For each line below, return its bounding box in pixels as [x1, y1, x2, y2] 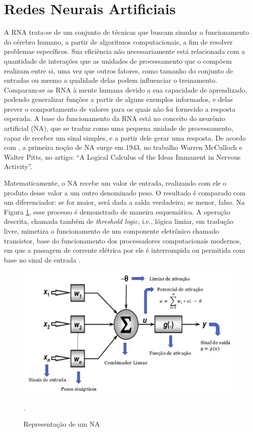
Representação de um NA [23, 419, 100, 429]
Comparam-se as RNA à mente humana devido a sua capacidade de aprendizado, [4, 84, 247, 95]
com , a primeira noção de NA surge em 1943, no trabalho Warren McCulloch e [4, 142, 242, 152]
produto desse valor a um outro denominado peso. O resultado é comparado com [4, 187, 246, 197]
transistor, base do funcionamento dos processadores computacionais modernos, [4, 235, 242, 245]
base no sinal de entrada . [4, 254, 81, 264]
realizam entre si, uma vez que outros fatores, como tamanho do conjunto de [4, 65, 233, 75]
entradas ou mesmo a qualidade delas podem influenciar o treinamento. [4, 75, 217, 85]
